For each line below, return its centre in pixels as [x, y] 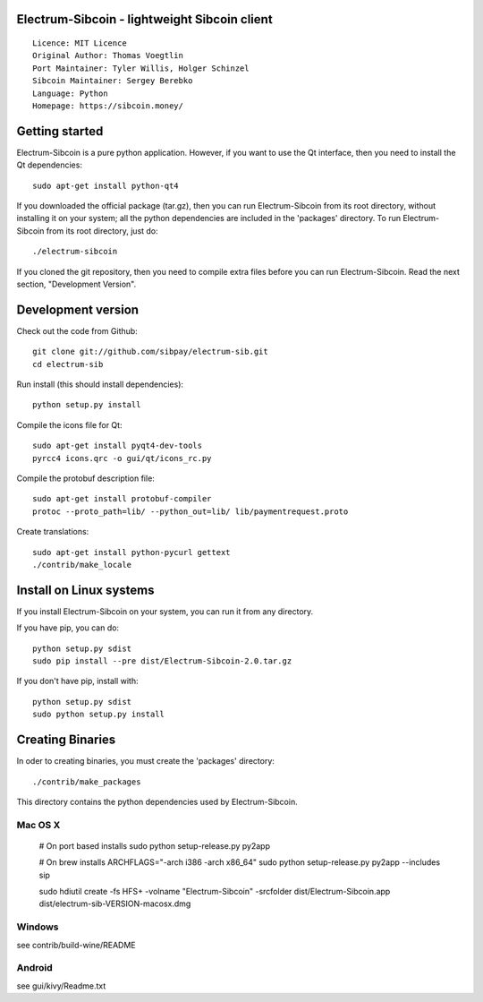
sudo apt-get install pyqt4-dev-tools [118, 446]
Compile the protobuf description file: [86, 478]
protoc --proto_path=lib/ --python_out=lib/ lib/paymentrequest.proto [191, 511]
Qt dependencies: [49, 165]
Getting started [60, 131]
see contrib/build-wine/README [76, 945]
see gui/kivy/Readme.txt [61, 986]
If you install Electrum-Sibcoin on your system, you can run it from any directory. [165, 611]
